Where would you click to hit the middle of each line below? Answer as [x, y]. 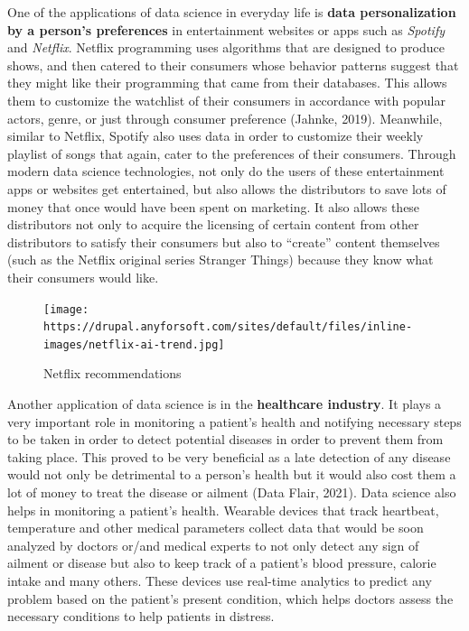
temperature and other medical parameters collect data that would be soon [216, 528]
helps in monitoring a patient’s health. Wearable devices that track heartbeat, [223, 510]
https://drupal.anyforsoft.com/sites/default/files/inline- [228, 327]
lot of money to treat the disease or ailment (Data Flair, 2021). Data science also [232, 492]
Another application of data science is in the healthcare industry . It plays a [225, 404]
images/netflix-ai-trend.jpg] [134, 344]
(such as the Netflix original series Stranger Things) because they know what [220, 260]
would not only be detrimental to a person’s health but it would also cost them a [232, 474]
